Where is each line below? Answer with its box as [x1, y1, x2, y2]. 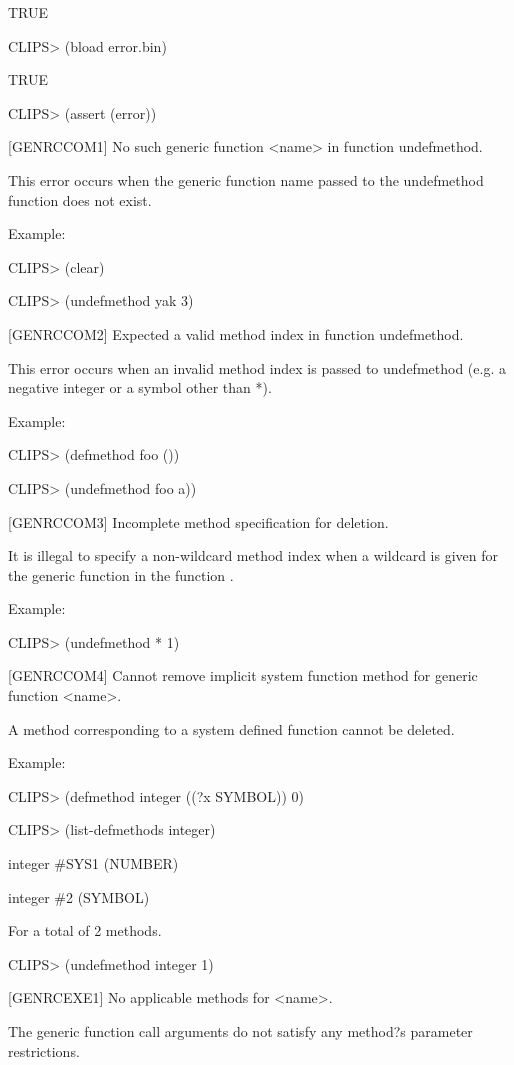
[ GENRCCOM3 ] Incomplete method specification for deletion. [8, 511, 389, 532]
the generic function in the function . [8, 564, 234, 585]
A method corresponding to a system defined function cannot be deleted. [8, 718, 455, 739]
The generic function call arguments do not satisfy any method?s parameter [8, 1021, 473, 1041]
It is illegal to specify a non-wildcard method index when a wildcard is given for [8, 545, 498, 566]
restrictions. [8, 1040, 80, 1061]
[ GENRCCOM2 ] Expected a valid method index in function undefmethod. [8, 323, 464, 344]
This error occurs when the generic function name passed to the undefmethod [8, 169, 484, 190]
